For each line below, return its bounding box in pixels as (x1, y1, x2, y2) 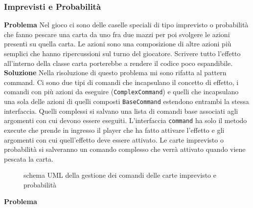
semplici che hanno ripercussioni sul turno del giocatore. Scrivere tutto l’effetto (4, 48, 241, 58)
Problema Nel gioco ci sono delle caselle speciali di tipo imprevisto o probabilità (4, 20, 249, 30)
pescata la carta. (4, 153, 53, 164)
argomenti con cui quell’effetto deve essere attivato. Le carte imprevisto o (4, 134, 224, 145)
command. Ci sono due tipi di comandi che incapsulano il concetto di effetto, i (4, 77, 239, 87)
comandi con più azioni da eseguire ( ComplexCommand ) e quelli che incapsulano (4, 86, 239, 97)
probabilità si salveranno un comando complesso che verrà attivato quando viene (4, 144, 246, 154)
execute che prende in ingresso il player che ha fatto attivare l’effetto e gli (4, 125, 225, 135)
